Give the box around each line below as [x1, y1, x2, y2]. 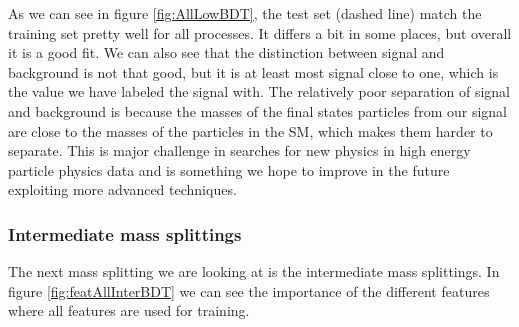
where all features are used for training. [8, 300, 250, 321]
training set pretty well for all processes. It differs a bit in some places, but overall [8, 22, 512, 43]
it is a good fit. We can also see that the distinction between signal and [8, 42, 445, 63]
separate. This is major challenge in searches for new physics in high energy [8, 140, 471, 161]
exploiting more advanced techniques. [8, 179, 237, 200]
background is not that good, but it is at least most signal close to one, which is [8, 61, 499, 82]
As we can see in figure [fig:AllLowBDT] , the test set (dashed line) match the [8, 3, 482, 23]
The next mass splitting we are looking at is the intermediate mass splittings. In [8, 261, 500, 282]
